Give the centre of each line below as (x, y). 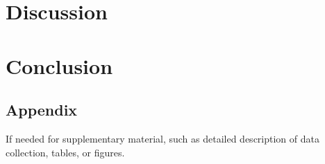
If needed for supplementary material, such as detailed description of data (162, 138)
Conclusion (59, 65)
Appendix (42, 110)
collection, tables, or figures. (65, 152)
